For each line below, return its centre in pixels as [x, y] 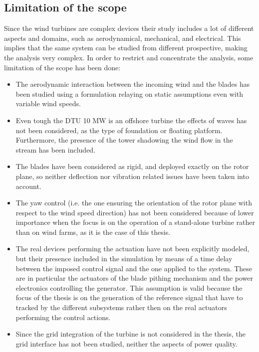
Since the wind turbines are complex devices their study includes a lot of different [129, 28]
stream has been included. [56, 149]
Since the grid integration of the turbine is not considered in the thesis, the [130, 334]
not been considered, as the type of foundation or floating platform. [119, 130]
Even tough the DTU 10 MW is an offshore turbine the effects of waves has [131, 120]
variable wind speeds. [48, 103]
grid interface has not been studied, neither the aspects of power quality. [127, 343]
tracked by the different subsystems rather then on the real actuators [121, 307]
